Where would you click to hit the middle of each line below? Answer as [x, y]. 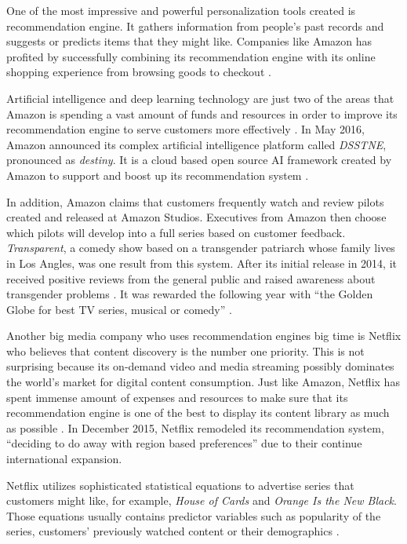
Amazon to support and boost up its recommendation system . [158, 175]
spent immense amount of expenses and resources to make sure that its [177, 397]
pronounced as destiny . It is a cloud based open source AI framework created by [199, 160]
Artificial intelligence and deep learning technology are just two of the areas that [200, 98]
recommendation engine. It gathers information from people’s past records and [195, 26]
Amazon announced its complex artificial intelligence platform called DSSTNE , [196, 144]
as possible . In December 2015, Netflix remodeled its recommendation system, [195, 427]
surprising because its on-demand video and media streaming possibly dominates [200, 366]
